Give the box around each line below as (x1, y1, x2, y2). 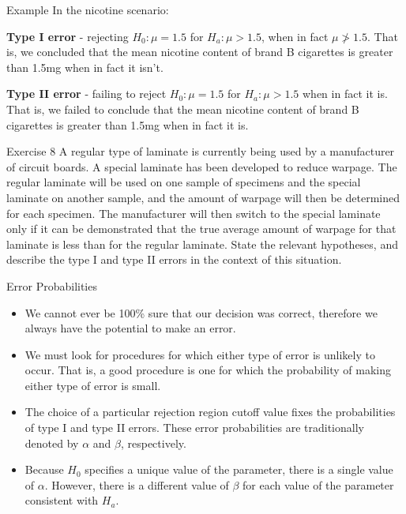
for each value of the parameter (242, 476, 394, 493)
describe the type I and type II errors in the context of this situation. (6, 251, 342, 268)
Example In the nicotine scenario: (6, 2, 169, 17)
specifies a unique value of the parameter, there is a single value (85, 461, 393, 478)
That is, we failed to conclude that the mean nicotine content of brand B (6, 100, 359, 117)
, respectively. (120, 434, 186, 451)
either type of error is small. (24, 377, 161, 393)
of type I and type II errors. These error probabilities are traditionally (24, 419, 364, 436)
